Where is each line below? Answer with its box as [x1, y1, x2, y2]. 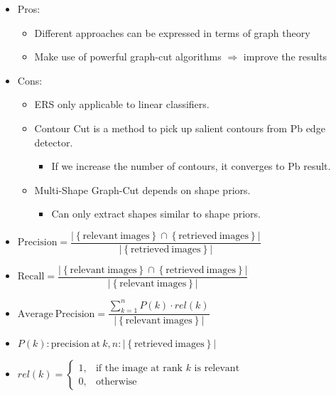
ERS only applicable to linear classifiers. [34, 97, 210, 112]
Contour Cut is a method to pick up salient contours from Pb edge [34, 120, 325, 135]
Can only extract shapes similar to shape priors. [51, 206, 261, 221]
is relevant [194, 363, 240, 373]
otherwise [95, 376, 137, 387]
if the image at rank [95, 363, 183, 373]
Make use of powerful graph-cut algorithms [34, 49, 222, 64]
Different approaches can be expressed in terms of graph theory [34, 25, 310, 40]
